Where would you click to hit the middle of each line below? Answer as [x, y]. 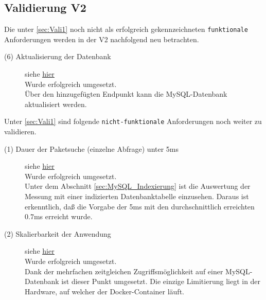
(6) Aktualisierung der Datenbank [58, 56]
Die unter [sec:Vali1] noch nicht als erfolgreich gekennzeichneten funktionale [126, 29]
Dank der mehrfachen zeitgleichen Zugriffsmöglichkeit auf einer [124, 271]
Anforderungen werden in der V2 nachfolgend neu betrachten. [102, 39]
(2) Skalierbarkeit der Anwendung [58, 233]
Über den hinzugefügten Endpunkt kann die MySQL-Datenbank [126, 94]
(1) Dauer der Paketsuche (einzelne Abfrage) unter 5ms [92, 148]
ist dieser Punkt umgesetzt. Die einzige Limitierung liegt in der [161, 281]
